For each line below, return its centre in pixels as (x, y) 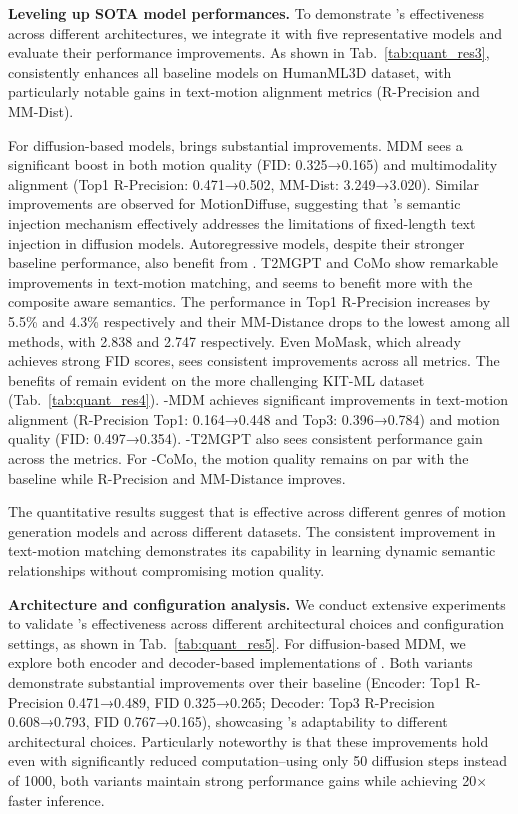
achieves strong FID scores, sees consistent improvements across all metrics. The (254, 360)
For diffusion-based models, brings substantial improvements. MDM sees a (235, 144)
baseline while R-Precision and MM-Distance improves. (177, 477)
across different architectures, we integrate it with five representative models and (255, 32)
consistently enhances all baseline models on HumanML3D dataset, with (230, 71)
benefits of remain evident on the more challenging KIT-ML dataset (216, 379)
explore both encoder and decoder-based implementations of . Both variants (240, 662)
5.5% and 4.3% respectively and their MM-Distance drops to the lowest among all (259, 320)
